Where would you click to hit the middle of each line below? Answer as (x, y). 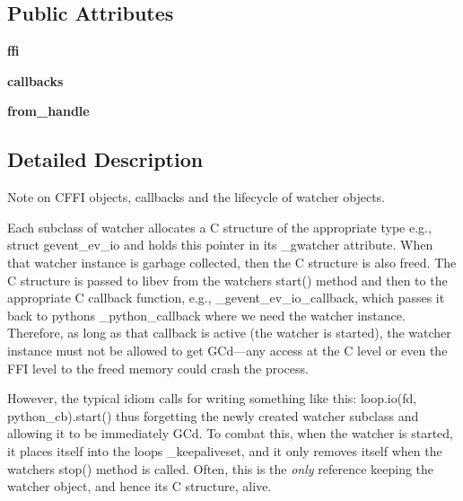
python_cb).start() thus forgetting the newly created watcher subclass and (213, 415)
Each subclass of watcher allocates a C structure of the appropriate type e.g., (219, 227)
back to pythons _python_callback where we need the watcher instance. (206, 315)
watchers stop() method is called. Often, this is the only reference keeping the (221, 468)
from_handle (48, 111)
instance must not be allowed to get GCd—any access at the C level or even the (227, 350)
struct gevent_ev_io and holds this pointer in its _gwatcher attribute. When (220, 245)
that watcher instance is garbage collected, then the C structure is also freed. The (232, 262)
